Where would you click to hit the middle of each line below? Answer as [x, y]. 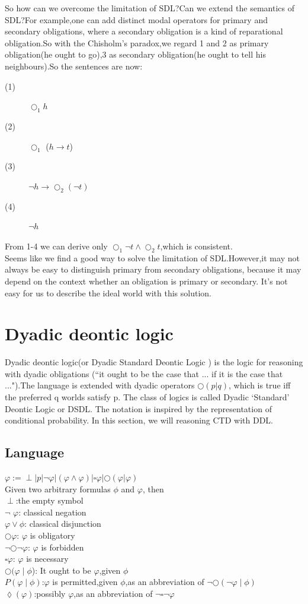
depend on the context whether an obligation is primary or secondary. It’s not [146, 281]
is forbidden [62, 547]
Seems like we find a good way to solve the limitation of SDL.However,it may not [152, 257]
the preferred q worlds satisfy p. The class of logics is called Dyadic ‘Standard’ [147, 397]
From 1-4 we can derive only [56, 246]
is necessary [47, 559]
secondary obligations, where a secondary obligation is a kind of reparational [144, 31]
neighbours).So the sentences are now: [74, 66]
